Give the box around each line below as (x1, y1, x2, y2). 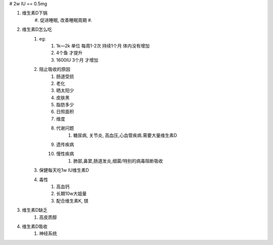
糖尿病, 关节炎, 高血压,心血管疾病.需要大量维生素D (73, 132, 177, 138)
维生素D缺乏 (22, 207, 48, 213)
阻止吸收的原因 (39, 66, 70, 72)
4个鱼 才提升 (56, 50, 83, 56)
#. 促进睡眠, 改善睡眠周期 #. (34, 17, 93, 23)
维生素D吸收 (22, 223, 48, 229)
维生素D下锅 (22, 10, 48, 16)
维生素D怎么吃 (22, 26, 53, 32)
